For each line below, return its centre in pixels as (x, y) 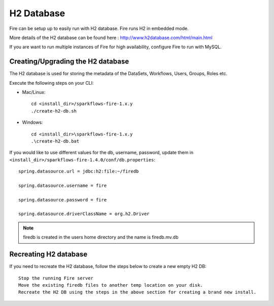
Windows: (32, 122)
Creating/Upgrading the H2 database (69, 62)
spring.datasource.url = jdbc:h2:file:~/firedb (79, 172)
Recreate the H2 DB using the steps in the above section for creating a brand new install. (138, 292)
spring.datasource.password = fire (63, 200)
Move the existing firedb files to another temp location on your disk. (111, 285)
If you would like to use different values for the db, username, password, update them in (101, 153)
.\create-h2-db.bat (55, 141)
